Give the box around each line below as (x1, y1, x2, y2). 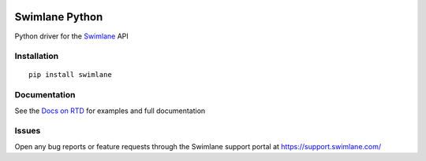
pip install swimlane (28, 71, 112, 79)
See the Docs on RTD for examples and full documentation (14, 106, 206, 115)
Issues (14, 126, 41, 137)
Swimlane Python (14, 10, 103, 24)
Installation (14, 51, 59, 62)
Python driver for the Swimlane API (14, 31, 129, 41)
